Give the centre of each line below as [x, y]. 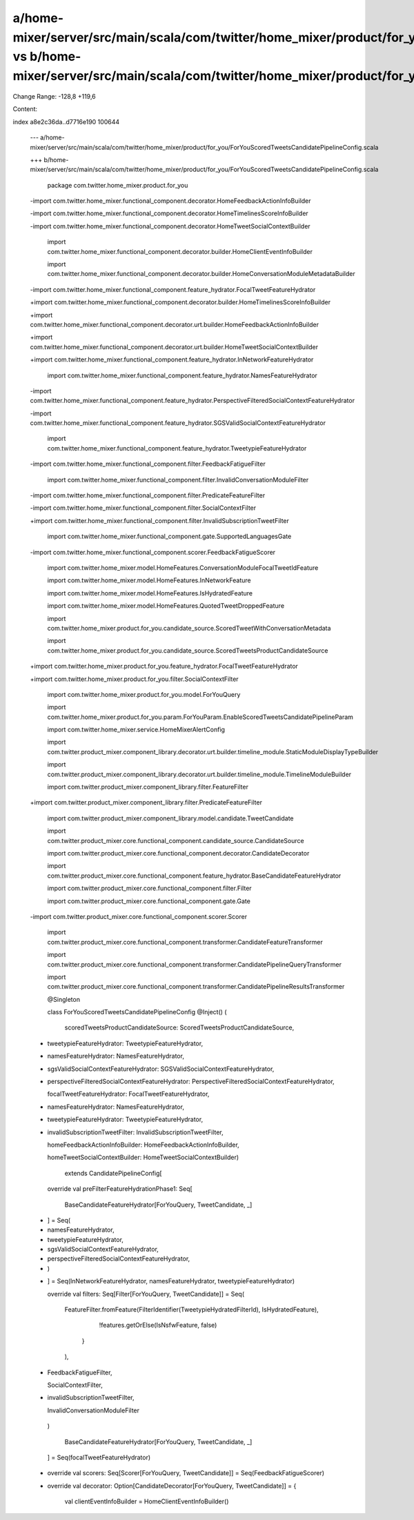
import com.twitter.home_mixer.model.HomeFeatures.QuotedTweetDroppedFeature [166, 606]
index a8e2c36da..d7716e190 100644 [66, 121]
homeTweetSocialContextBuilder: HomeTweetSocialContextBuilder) [143, 1157]
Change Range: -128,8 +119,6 [54, 96]
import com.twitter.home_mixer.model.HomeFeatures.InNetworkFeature [149, 580]
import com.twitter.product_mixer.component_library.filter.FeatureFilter [148, 787]
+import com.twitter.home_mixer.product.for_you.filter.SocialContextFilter [134, 679]
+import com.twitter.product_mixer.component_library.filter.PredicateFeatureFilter [146, 802]
